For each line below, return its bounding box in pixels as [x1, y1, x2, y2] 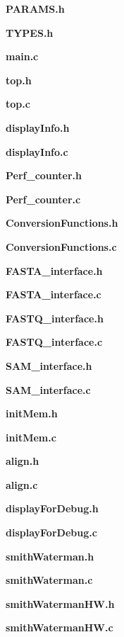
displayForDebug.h [6, 501, 99, 516]
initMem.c [6, 429, 56, 444]
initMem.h [6, 406, 58, 421]
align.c [6, 477, 38, 492]
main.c [6, 49, 39, 64]
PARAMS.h [6, 1, 65, 16]
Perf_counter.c [6, 191, 81, 206]
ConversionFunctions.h [6, 215, 118, 230]
